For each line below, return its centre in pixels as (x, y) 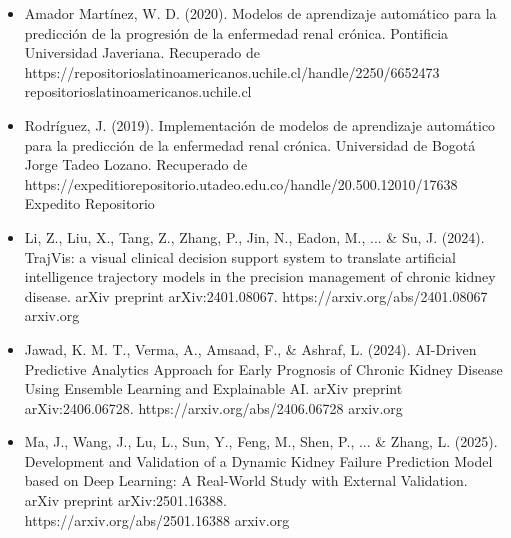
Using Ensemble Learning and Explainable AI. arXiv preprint (213, 388)
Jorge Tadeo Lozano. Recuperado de (136, 164)
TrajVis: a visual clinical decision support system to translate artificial (240, 256)
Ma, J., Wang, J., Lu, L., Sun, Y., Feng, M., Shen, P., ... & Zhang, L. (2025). (261, 441)
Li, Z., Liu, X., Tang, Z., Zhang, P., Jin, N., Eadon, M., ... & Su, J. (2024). (254, 236)
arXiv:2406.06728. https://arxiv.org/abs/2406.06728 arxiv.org (213, 407)
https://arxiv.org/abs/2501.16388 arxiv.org (157, 519)
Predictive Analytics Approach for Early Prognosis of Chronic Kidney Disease (263, 368)
